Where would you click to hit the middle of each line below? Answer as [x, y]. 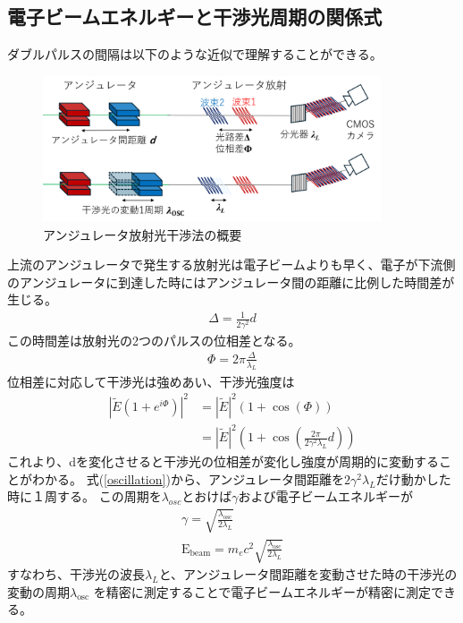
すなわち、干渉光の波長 [76, 574]
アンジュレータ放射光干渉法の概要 [143, 234]
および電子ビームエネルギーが [326, 496]
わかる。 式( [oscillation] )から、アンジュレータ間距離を [188, 478]
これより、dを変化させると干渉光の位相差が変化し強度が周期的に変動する [223, 461]
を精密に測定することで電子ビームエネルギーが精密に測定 [262, 591]
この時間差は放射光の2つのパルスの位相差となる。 [154, 340]
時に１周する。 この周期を [84, 496]
